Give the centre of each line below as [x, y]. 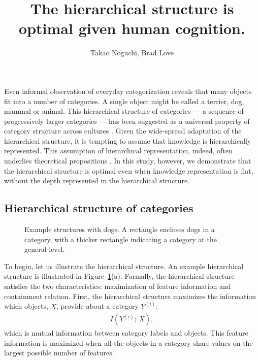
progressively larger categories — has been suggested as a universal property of [127, 121]
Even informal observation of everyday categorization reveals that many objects [128, 91]
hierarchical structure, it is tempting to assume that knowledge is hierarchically [128, 140]
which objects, [26, 306]
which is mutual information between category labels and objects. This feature [126, 333]
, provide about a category [97, 306]
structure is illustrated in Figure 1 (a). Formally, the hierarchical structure [119, 276]
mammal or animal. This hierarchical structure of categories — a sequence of [124, 111]
